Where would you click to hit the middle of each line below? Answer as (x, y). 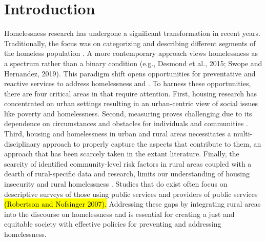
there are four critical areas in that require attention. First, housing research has (130, 93)
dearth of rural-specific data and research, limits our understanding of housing (127, 174)
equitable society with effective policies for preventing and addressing (113, 224)
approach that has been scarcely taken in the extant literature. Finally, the (122, 154)
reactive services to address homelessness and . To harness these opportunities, (128, 83)
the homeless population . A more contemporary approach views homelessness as (131, 53)
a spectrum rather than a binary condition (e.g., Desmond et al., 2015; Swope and (133, 63)
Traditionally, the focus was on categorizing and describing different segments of (130, 43)
